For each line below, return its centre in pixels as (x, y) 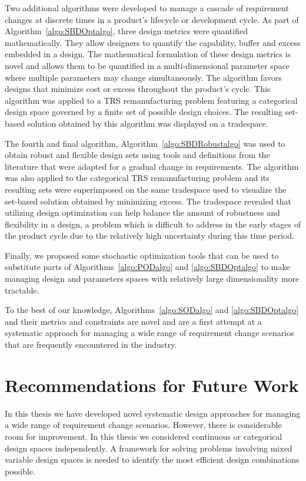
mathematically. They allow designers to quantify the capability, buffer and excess (153, 42)
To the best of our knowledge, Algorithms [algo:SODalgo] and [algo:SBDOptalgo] (152, 310)
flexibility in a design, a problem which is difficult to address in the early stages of (153, 224)
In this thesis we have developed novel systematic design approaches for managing (153, 413)
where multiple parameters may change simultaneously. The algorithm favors (143, 77)
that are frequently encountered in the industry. (91, 345)
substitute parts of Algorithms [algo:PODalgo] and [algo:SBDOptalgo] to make (147, 267)
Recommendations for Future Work (152, 385)
